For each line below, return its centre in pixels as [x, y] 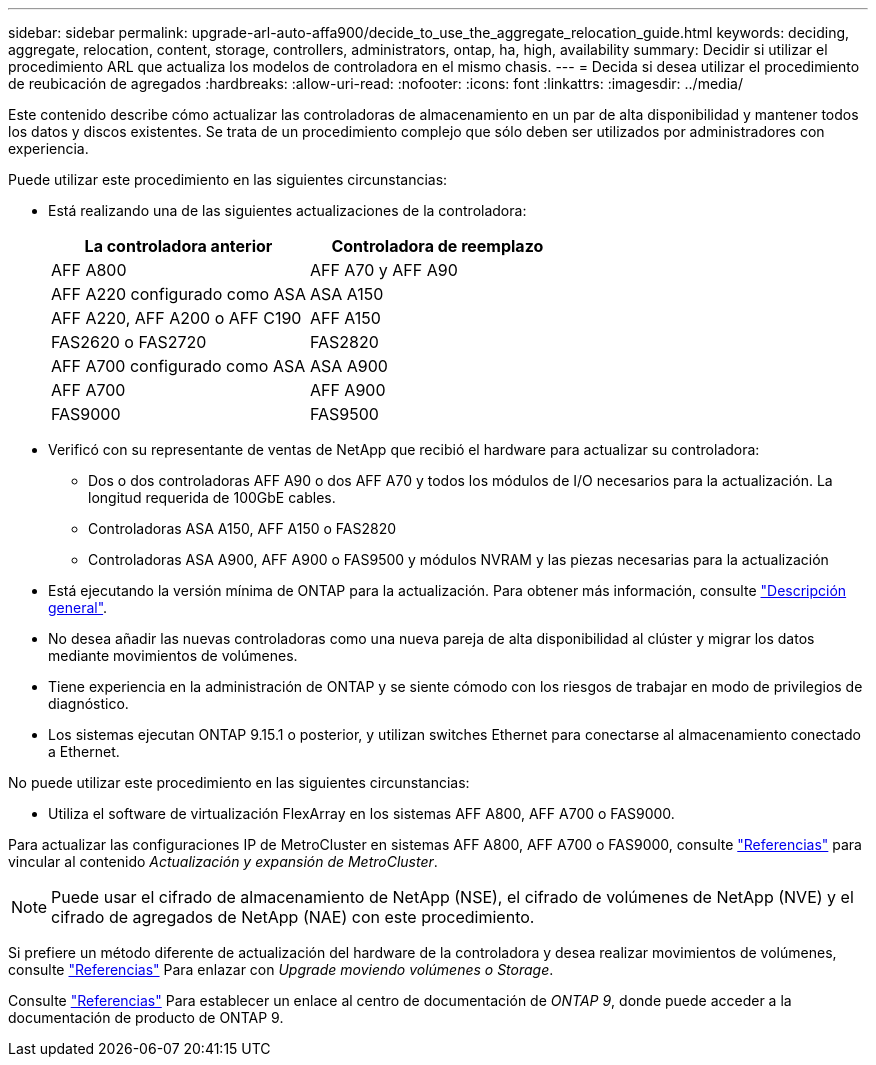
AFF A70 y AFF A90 [383, 270]
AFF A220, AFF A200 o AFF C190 [176, 318]
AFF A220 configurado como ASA [178, 294]
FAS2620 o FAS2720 [129, 342]
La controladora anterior [178, 246]
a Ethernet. [84, 751]
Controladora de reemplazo [437, 246]
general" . [78, 607]
